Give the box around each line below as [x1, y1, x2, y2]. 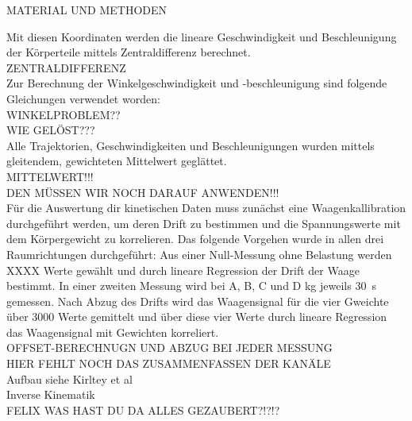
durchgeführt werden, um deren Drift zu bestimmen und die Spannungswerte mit [6, 214, 401, 231]
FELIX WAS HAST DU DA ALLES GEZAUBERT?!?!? [6, 401, 280, 418]
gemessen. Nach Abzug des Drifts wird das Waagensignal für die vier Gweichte [6, 292, 389, 309]
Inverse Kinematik [6, 386, 95, 403]
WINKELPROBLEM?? [6, 106, 121, 122]
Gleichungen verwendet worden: [6, 90, 160, 106]
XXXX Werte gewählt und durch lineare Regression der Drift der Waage [6, 261, 360, 278]
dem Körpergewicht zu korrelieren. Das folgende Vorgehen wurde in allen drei [6, 230, 384, 247]
